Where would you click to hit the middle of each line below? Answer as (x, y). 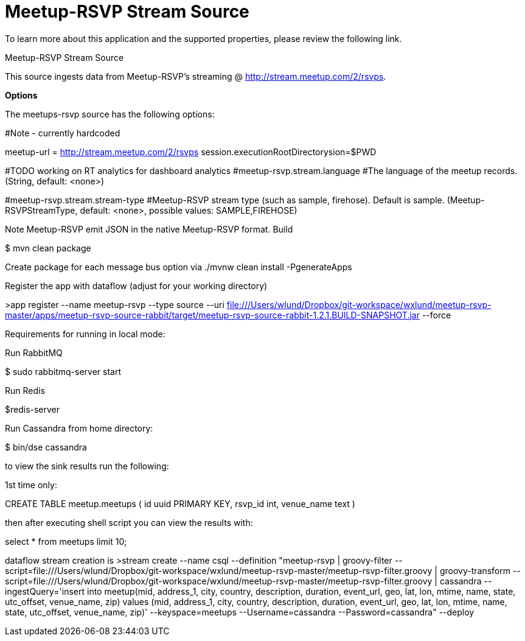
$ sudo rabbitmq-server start (63, 371)
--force (436, 315)
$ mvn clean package (48, 248)
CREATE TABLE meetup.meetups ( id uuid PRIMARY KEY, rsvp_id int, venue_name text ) (180, 503)
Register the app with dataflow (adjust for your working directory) (136, 285)
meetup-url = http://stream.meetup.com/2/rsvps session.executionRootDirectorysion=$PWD (191, 152)
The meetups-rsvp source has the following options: (110, 114)
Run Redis (25, 390)
